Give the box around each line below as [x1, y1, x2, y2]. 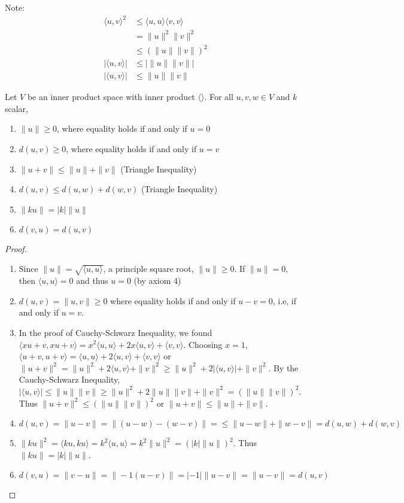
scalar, [5, 102, 29, 114]
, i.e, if [272, 294, 297, 307]
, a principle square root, [103, 262, 194, 275]
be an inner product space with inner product [27, 90, 195, 103]
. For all [204, 90, 233, 103]
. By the [268, 361, 299, 374]
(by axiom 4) [133, 274, 181, 287]
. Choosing [183, 338, 223, 350]
